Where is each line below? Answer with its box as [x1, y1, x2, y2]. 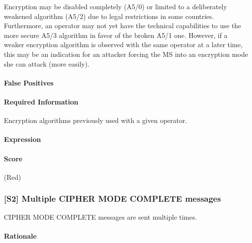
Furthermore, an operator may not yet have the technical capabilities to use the [4, 20, 241, 31]
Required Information [4, 96, 79, 106]
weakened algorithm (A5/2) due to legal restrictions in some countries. [4, 11, 214, 21]
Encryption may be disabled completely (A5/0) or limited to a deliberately [4, 1, 227, 11]
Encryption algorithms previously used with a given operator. [4, 115, 187, 125]
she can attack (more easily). [4, 58, 90, 69]
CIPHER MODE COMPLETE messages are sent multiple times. [4, 211, 197, 222]
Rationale [4, 230, 37, 241]
